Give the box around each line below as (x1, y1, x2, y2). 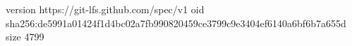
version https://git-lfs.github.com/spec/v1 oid (6, 2, 205, 16)
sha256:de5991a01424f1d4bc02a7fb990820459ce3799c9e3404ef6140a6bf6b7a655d (6, 15, 346, 30)
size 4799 (6, 29, 44, 44)
